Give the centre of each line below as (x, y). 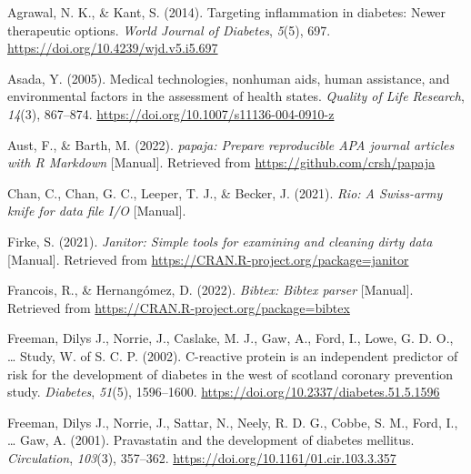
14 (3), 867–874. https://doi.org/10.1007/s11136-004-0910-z (171, 113)
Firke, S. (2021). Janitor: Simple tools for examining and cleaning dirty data (220, 241)
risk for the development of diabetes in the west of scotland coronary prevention (230, 373)
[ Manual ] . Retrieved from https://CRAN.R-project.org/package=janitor (208, 259)
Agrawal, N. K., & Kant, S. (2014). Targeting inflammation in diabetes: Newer (227, 12)
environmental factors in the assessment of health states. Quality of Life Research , (236, 96)
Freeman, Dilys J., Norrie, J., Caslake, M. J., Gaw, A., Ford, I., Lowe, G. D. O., (230, 338)
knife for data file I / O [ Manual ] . (97, 211)
